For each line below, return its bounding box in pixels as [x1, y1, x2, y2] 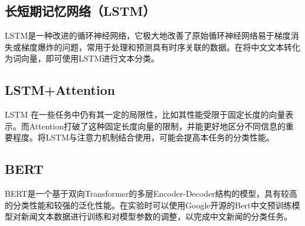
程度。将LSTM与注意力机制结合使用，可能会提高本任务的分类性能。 [12, 131, 274, 143]
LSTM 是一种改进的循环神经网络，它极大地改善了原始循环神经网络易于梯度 [5, 29, 291, 42]
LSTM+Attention [5, 81, 116, 99]
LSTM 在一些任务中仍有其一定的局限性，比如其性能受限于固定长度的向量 [5, 108, 286, 121]
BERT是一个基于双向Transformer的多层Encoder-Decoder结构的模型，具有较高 [5, 187, 297, 200]
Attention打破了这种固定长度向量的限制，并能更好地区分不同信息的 [29, 119, 286, 132]
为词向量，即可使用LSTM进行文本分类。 [5, 52, 160, 64]
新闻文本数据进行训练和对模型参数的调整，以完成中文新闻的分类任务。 [21, 210, 292, 222]
